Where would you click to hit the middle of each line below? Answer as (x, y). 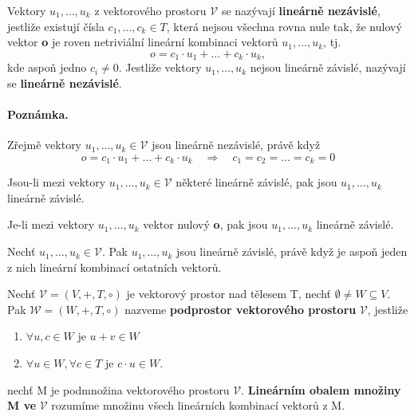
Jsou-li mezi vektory (57, 182)
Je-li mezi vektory (51, 224)
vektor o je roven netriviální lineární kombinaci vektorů (143, 42)
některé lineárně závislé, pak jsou (256, 182)
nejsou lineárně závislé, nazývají (328, 67)
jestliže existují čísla (56, 26)
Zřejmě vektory (45, 145)
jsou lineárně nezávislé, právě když (236, 145)
